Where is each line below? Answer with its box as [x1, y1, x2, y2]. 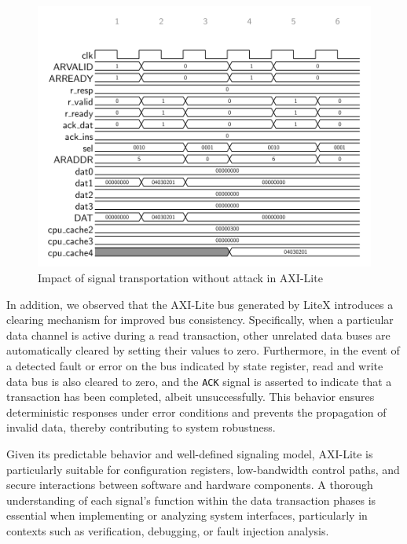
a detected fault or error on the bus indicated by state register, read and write [6, 357, 383, 373]
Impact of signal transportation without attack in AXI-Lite [38, 269, 323, 285]
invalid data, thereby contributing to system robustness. [6, 419, 276, 436]
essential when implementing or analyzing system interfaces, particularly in [6, 507, 368, 524]
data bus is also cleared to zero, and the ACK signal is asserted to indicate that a [6, 373, 392, 389]
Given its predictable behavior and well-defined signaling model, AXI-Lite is [6, 445, 373, 461]
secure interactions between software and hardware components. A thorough [6, 476, 373, 493]
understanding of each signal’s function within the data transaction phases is [6, 491, 376, 508]
